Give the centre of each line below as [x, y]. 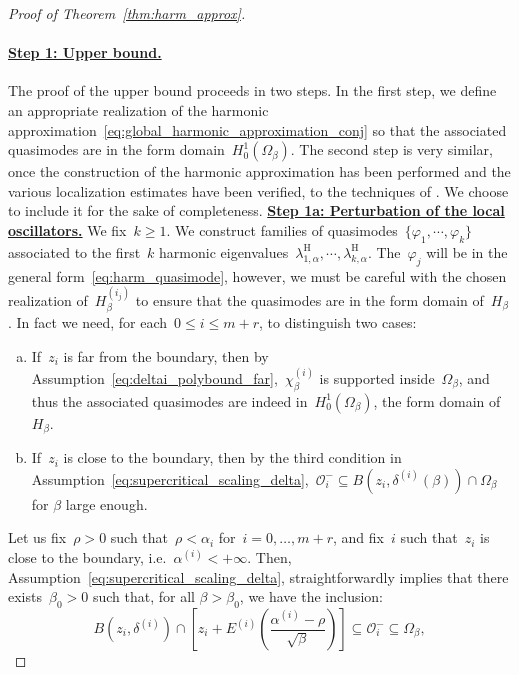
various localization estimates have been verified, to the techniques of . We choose [258, 190]
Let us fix [37, 537]
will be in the [467, 251]
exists [25, 596]
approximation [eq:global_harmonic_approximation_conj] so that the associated [257, 129]
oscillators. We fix [67, 229]
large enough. [106, 503]
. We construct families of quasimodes [282, 229]
